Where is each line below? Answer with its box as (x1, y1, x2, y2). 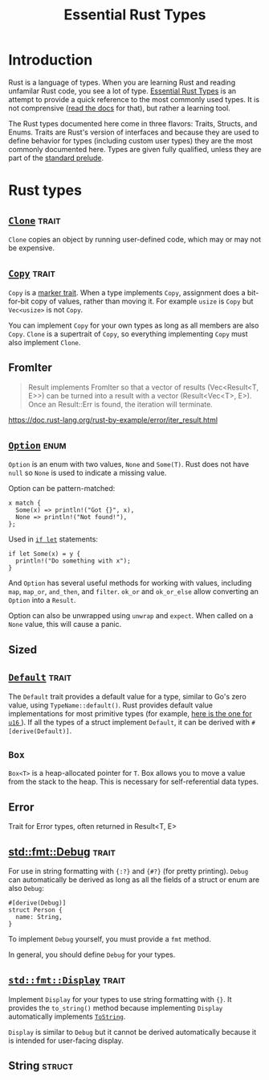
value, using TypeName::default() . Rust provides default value (8, 700, 214, 710)
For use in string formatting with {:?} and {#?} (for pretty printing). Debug (8, 867, 249, 876)
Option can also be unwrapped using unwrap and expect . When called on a (8, 611, 254, 620)
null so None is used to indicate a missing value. (8, 468, 167, 478)
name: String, (15, 913, 63, 921)
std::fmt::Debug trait (8, 845, 116, 859)
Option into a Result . (8, 596, 76, 605)
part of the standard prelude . (8, 153, 104, 163)
